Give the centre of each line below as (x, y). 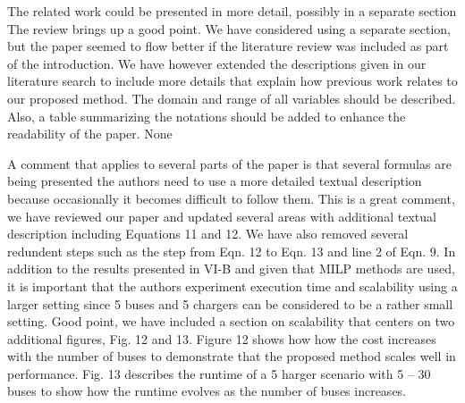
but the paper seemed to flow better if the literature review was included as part (228, 46)
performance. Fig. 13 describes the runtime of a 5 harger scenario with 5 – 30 (219, 373)
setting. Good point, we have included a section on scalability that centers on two (231, 321)
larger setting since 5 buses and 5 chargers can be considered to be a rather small (230, 303)
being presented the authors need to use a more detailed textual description (215, 181)
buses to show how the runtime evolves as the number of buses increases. (207, 391)
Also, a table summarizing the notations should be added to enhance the (207, 116)
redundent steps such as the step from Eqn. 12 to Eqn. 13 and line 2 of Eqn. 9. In (232, 251)
